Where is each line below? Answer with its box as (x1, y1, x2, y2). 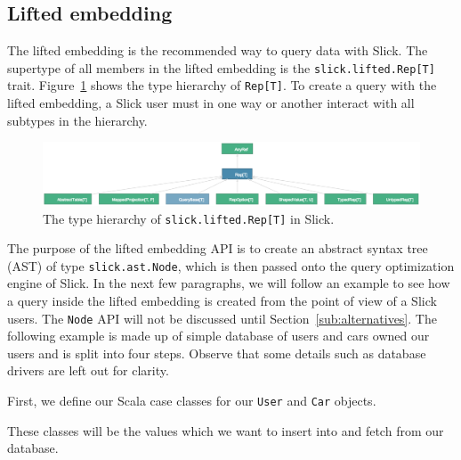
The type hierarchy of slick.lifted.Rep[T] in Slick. (43, 209, 335, 227)
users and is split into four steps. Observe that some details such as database (7, 343, 426, 362)
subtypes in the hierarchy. (7, 111, 148, 129)
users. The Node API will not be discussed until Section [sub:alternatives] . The (7, 308, 437, 327)
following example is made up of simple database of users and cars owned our (7, 326, 430, 345)
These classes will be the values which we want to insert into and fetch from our (7, 421, 444, 439)
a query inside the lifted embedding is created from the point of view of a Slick (7, 292, 437, 310)
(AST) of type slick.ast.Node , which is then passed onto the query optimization (7, 256, 455, 275)
